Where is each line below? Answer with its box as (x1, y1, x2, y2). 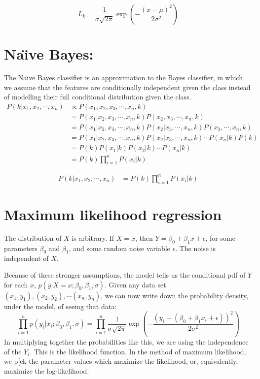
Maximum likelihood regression (4, 204, 222, 224)
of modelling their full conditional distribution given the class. (4, 92, 191, 102)
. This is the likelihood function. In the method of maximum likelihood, (30, 346, 246, 356)
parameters (4, 243, 37, 253)
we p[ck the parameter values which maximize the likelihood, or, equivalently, (4, 356, 238, 366)
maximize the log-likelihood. (4, 365, 89, 376)
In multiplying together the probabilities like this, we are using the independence (4, 337, 249, 347)
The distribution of (4, 232, 62, 243)
